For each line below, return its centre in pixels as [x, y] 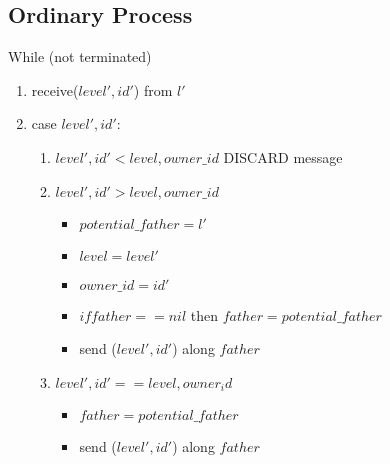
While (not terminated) [80, 56]
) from [153, 89]
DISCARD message [283, 156]
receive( [55, 89]
